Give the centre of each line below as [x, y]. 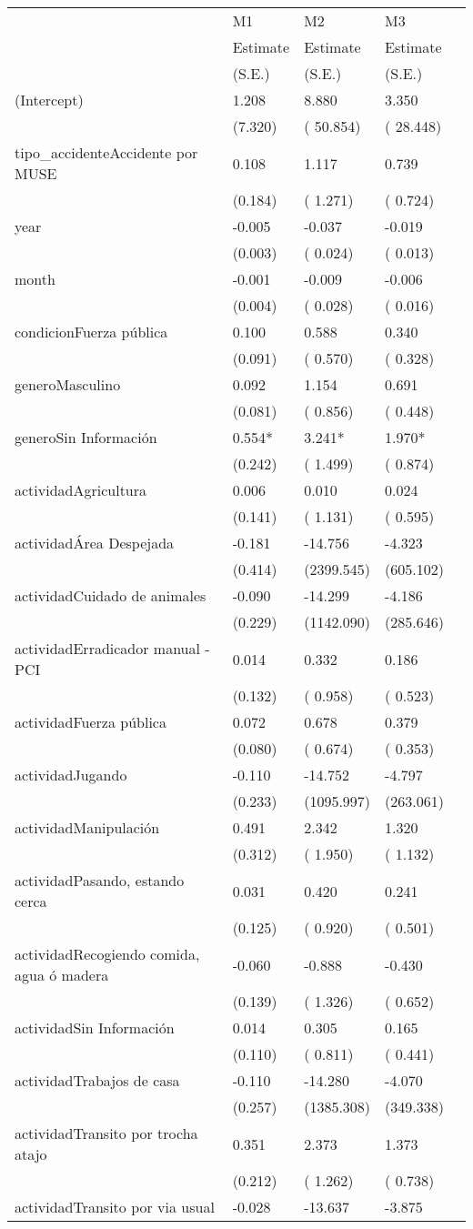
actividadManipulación [87, 827]
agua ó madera [62, 975]
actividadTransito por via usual [115, 1207]
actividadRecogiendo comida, [107, 954]
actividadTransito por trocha [106, 1133]
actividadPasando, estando [100, 880]
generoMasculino [68, 384]
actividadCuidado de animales [111, 595]
